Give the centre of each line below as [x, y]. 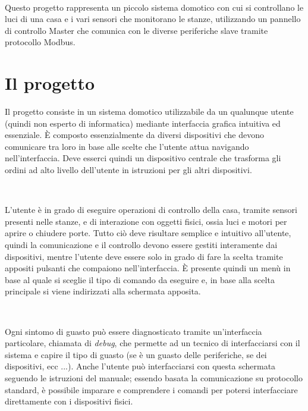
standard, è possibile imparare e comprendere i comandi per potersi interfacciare [151, 389]
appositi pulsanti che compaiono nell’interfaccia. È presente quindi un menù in [148, 268]
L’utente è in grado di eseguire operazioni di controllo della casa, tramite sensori [151, 210]
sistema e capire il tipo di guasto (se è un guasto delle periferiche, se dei [136, 354]
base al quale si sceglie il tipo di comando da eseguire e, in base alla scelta [140, 279]
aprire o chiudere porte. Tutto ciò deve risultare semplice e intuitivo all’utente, [148, 233]
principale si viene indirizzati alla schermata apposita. [103, 291]
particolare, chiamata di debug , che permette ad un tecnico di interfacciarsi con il [153, 343]
